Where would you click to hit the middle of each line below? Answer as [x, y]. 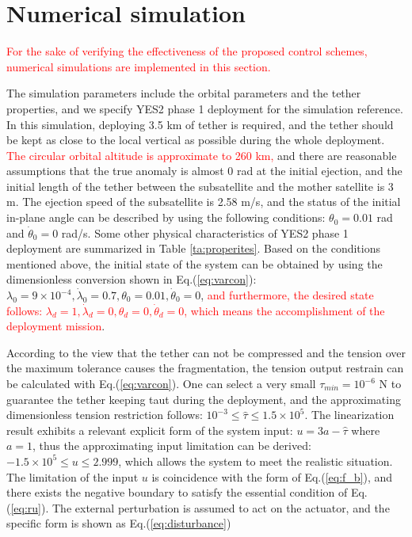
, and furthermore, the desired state [287, 295]
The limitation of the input [72, 476]
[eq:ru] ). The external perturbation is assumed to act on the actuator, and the [200, 507]
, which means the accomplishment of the [284, 310]
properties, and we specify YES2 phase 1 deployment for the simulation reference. [205, 108]
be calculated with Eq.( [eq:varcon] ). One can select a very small [161, 383]
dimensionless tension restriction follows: [105, 415]
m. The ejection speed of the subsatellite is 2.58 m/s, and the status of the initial [204, 202]
